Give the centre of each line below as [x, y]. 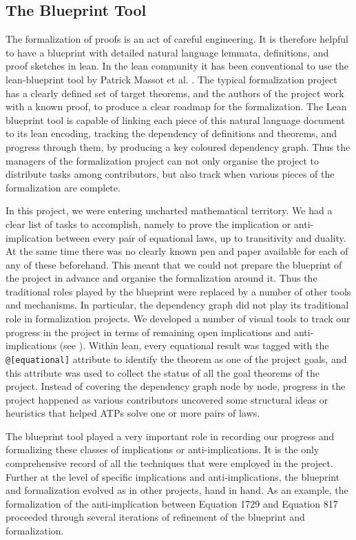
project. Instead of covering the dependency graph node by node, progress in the [176, 386]
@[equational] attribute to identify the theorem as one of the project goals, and [176, 359]
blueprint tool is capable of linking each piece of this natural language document [175, 120]
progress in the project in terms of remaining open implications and [148, 332]
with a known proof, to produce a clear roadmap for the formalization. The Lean [176, 106]
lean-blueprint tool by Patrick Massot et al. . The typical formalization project [171, 79]
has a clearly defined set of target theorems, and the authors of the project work [175, 93]
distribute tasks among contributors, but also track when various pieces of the [170, 174]
